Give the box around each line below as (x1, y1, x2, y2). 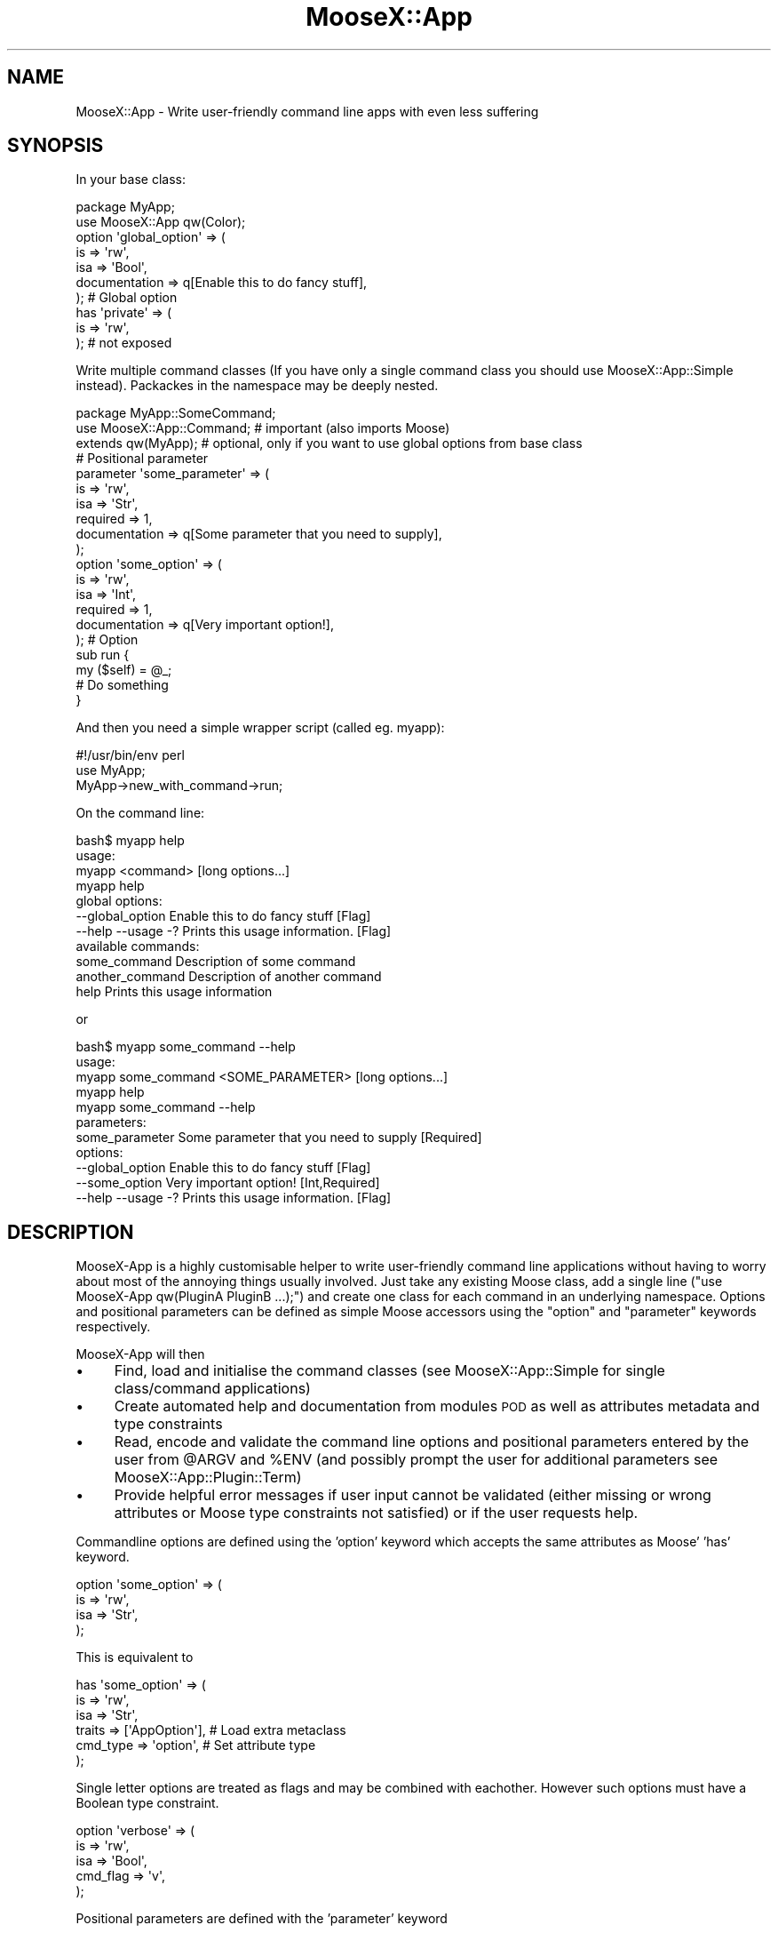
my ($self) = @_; (75, 662, 172, 678)
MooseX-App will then (75, 1346, 205, 1362)
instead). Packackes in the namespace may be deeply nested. (75, 378, 439, 394)
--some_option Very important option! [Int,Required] (75, 1175, 380, 1191)
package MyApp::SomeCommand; (75, 405, 276, 421)
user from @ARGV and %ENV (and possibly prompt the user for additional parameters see (114, 1450, 718, 1469)
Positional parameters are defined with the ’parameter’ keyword (75, 1911, 448, 1927)
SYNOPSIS (7, 134, 104, 157)
